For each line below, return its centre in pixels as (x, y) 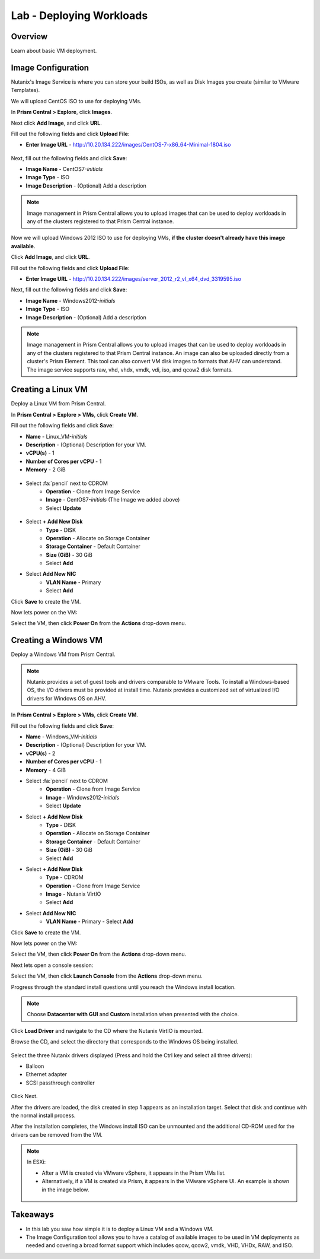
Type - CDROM (65, 877)
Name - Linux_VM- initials (57, 436)
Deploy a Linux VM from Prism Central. (58, 404)
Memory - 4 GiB (46, 770)
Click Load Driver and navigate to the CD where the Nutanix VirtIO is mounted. (107, 1030)
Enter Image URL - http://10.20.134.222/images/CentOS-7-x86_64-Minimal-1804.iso (128, 145)
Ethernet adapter (47, 1074)
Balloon (35, 1066)
